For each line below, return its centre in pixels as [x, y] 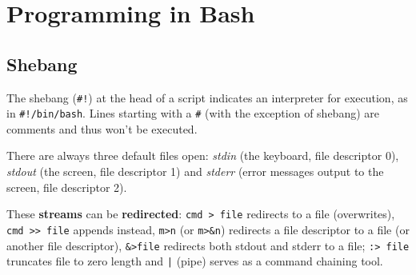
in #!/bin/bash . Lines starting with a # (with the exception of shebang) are [193, 113]
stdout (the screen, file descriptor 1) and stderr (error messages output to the [195, 171]
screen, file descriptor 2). [67, 187]
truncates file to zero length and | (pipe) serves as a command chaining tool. [195, 261]
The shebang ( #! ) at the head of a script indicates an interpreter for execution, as [207, 97]
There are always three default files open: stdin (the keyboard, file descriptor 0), [203, 155]
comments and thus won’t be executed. [102, 128]
